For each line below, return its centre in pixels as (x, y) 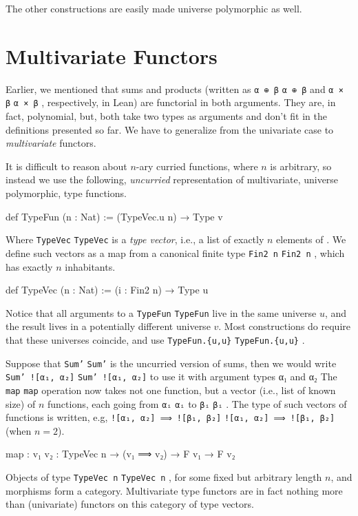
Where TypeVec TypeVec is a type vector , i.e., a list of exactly (135, 239)
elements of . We (311, 239)
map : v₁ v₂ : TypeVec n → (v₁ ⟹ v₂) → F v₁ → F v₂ (120, 454)
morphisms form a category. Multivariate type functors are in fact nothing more (174, 490)
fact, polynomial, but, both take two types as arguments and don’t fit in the (166, 116)
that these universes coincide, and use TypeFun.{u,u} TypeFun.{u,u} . (155, 339)
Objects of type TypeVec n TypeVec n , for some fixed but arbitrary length (164, 477)
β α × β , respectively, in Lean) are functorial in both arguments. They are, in (171, 102)
